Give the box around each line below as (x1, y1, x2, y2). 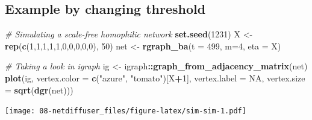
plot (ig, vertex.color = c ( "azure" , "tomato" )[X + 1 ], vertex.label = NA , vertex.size (5, 71, 305, 84)
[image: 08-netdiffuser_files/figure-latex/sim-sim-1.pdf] (5, 107, 246, 116)
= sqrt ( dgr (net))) (5, 83, 73, 96)
